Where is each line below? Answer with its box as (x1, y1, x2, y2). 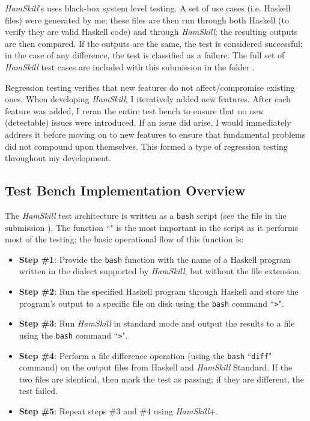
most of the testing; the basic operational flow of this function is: (5, 233, 244, 245)
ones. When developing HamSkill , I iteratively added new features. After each (5, 93, 291, 105)
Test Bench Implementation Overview (5, 181, 246, 200)
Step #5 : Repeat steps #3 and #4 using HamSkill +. (19, 404, 219, 417)
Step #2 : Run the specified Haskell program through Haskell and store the (19, 285, 299, 298)
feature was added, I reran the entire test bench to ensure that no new (5, 104, 264, 117)
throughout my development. (5, 152, 112, 164)
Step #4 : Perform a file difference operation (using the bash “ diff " (19, 349, 272, 361)
